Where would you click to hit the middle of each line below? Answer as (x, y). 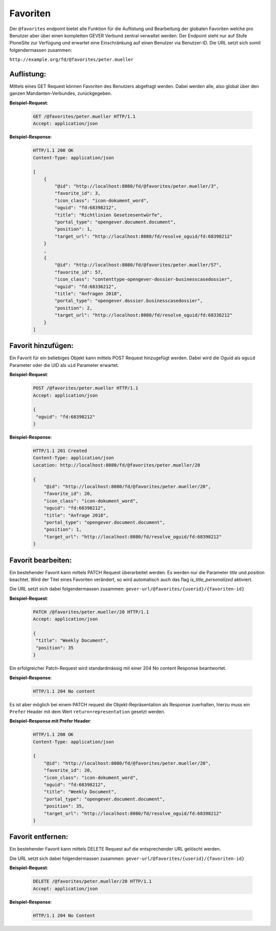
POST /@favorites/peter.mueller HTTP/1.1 (86, 388)
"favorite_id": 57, (79, 272)
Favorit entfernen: (39, 837)
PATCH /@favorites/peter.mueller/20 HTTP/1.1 (91, 612)
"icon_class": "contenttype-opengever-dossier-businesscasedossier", (143, 279)
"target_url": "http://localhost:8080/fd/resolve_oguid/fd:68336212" (143, 315)
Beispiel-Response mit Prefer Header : (50, 721)
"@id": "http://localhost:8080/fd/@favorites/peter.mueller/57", (138, 265)
